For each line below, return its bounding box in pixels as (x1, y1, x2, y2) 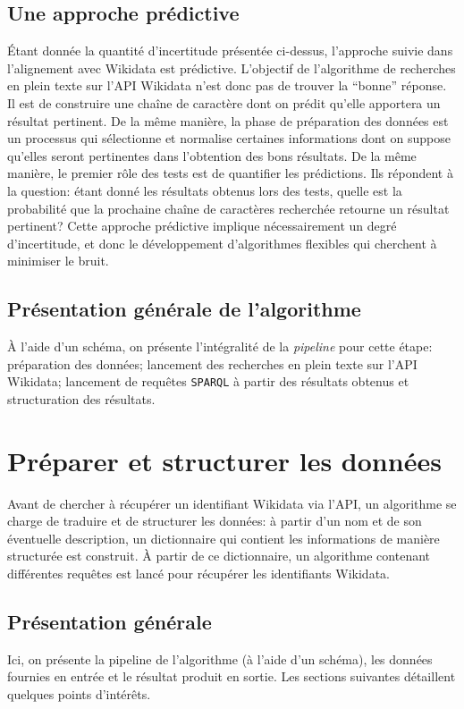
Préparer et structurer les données (7, 442, 442, 478)
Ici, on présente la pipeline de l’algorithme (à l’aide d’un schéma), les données (7, 649, 433, 668)
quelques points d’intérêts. (7, 685, 151, 704)
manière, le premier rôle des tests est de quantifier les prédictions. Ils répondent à (7, 164, 453, 182)
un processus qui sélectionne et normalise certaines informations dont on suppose (7, 129, 451, 148)
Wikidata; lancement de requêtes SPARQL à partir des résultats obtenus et (7, 372, 409, 391)
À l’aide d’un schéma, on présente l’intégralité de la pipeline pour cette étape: (7, 337, 433, 356)
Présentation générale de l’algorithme (7, 295, 361, 323)
